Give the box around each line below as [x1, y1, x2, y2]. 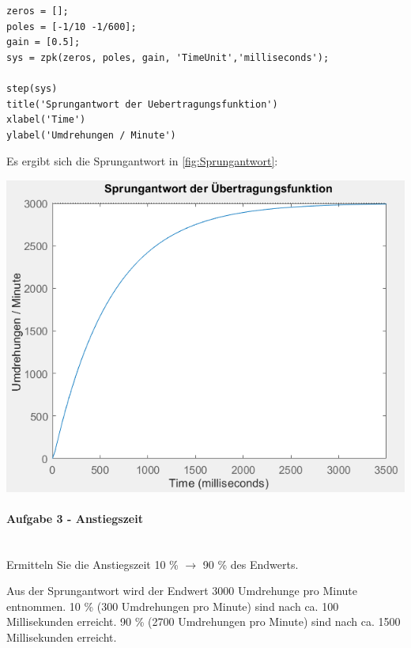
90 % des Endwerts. [202, 555, 299, 572]
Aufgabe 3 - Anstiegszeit [6, 510, 143, 526]
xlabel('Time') [6, 114, 86, 126]
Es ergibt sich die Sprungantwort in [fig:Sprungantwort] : [6, 153, 278, 169]
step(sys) [6, 82, 58, 94]
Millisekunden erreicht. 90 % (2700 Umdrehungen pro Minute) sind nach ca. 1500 [6, 613, 401, 630]
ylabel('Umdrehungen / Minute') [6, 129, 176, 141]
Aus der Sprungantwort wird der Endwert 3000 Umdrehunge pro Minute [6, 582, 357, 599]
